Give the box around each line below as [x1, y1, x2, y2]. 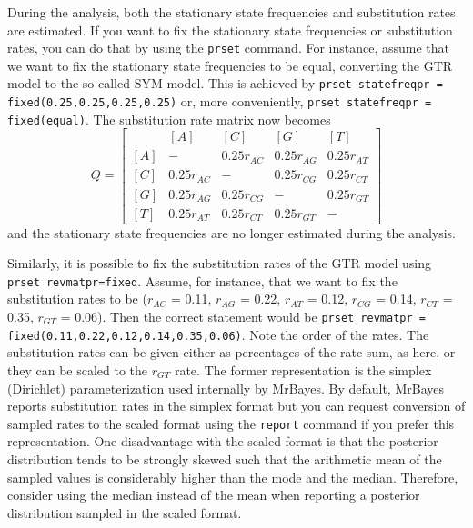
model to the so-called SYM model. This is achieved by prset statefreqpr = [7, 74, 443, 93]
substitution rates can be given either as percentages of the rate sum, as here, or [7, 343, 456, 362]
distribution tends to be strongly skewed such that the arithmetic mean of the [7, 449, 442, 468]
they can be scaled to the [7, 360, 148, 379]
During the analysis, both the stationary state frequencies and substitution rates [7, 3, 456, 21]
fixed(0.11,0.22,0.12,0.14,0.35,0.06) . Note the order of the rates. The [7, 324, 429, 344]
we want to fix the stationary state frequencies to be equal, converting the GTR [7, 55, 453, 75]
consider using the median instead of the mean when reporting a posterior [7, 485, 420, 504]
